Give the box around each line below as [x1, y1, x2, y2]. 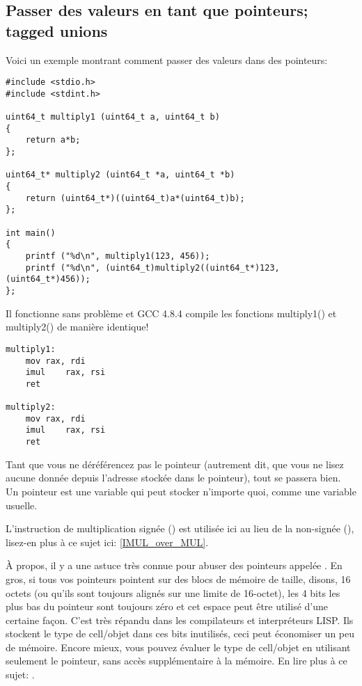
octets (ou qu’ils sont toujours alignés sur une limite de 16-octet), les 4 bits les [6, 585, 340, 600]
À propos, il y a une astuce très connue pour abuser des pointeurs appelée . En [6, 558, 343, 573]
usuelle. [6, 497, 38, 512]
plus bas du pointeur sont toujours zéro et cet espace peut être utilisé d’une [6, 599, 328, 614]
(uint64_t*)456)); [6, 274, 90, 285]
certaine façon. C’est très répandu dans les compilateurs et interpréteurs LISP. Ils [6, 612, 354, 627]
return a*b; [25, 135, 81, 145]
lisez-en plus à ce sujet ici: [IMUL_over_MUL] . [6, 534, 209, 549]
